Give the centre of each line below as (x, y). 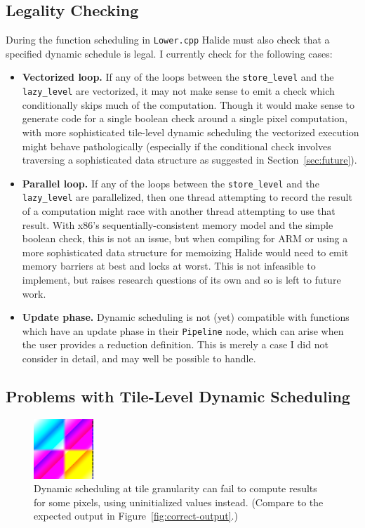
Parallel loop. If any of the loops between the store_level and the (171, 183)
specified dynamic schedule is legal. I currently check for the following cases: (169, 53)
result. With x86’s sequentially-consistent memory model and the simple (178, 224)
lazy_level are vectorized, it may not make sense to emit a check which (178, 91)
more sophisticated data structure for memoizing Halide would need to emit (185, 252)
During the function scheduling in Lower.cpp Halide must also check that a (168, 40)
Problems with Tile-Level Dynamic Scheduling (178, 396)
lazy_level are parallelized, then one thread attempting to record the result (187, 197)
